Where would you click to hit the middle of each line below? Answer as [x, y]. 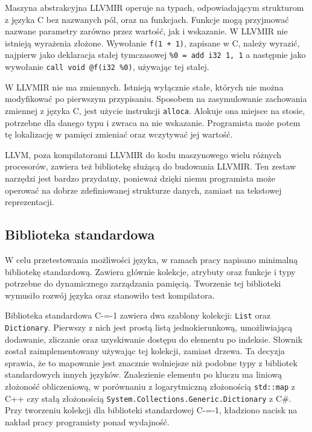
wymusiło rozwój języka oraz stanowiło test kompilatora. [110, 295]
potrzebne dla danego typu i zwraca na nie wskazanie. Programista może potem [153, 122]
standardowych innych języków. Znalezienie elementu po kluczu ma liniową [143, 374]
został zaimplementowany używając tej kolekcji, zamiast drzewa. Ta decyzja [145, 351]
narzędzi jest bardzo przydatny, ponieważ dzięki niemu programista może [140, 178]
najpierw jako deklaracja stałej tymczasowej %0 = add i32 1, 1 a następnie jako [155, 55]
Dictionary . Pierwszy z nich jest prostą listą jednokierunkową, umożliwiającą [149, 327]
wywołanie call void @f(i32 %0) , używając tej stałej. [107, 67]
